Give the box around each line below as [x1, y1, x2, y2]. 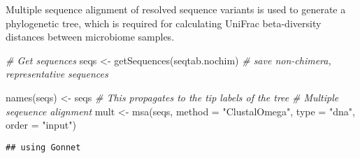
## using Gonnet [6, 142, 81, 152]
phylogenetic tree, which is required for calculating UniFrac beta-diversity [6, 15, 322, 30]
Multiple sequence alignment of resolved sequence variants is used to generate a [6, 2, 346, 16]
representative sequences [6, 66, 108, 81]
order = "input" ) [6, 117, 76, 132]
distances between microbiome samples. [6, 29, 175, 44]
